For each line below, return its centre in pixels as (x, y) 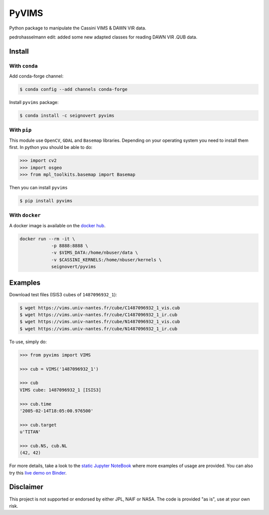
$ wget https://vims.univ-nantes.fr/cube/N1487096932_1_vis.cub (100, 322)
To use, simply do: (28, 342)
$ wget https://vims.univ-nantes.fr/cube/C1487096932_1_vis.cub (100, 308)
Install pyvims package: (34, 102)
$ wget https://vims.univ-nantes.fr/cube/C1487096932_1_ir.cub (99, 315)
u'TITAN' (30, 432)
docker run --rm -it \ (47, 239)
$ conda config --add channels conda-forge (74, 89)
